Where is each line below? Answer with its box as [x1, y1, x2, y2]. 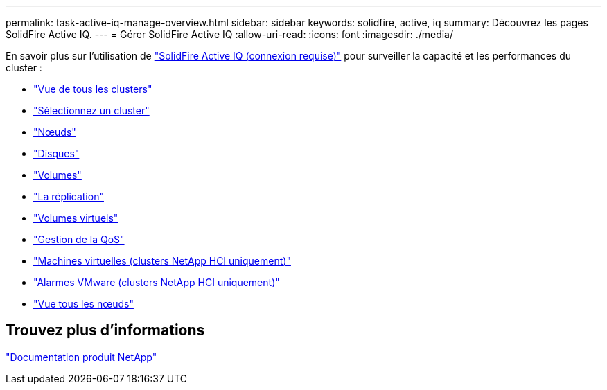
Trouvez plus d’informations [6, 321, 205, 339]
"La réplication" [33, 190, 104, 202]
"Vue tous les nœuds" [33, 298, 134, 310]
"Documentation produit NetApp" [6, 351, 157, 363]
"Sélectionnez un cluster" [33, 105, 150, 116]
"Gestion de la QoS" [33, 233, 125, 245]
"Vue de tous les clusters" [33, 83, 152, 95]
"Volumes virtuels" [33, 212, 118, 224]
